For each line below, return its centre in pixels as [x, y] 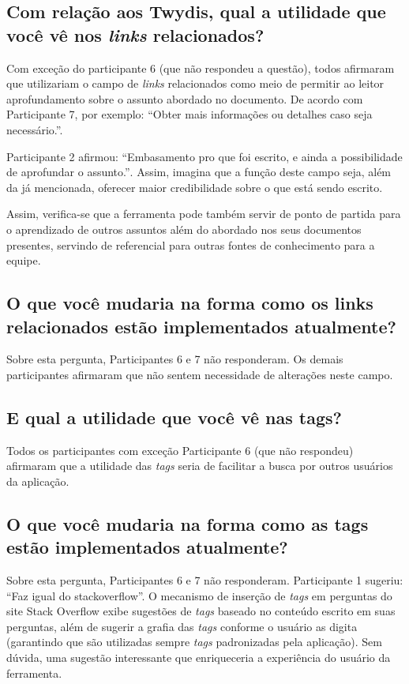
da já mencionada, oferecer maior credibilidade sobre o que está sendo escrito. [195, 187]
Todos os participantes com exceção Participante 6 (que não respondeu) [180, 450]
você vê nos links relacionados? [135, 34]
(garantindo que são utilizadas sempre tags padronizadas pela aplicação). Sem [194, 642]
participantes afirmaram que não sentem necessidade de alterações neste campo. [200, 374]
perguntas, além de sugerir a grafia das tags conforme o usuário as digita [182, 626]
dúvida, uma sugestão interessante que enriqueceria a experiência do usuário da [199, 658]
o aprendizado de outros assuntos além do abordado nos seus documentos [184, 229]
